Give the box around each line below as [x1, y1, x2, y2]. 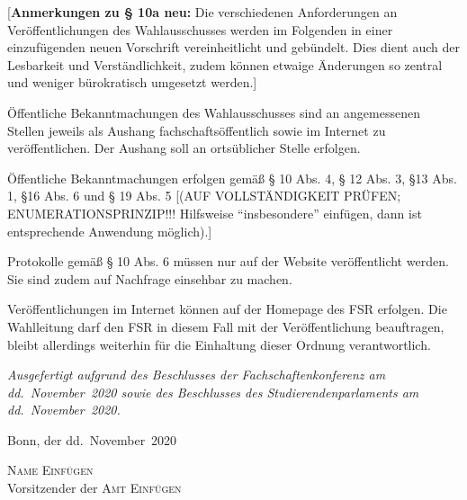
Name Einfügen [7, 460, 94, 479]
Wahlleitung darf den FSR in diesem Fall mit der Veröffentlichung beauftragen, [7, 317, 445, 335]
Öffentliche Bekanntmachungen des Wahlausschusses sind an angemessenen [7, 103, 420, 121]
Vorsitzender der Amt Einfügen [7, 478, 182, 497]
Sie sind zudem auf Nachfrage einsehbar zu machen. [7, 269, 292, 288]
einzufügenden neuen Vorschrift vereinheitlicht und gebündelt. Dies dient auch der [7, 38, 461, 57]
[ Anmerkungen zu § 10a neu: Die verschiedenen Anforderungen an [7, 3, 398, 21]
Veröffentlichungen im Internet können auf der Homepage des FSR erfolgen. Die [7, 299, 447, 318]
